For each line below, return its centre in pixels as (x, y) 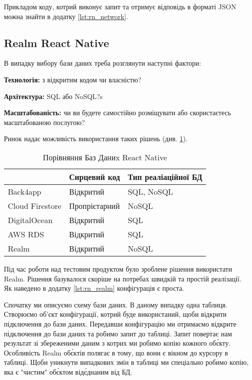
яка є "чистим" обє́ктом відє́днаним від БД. (68, 371)
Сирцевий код (95, 177)
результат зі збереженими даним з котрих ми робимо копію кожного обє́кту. (117, 343)
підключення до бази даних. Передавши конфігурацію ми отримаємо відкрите (120, 323)
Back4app (25, 191)
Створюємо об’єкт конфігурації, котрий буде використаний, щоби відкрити (115, 314)
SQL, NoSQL (150, 191)
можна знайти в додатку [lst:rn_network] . (66, 16)
